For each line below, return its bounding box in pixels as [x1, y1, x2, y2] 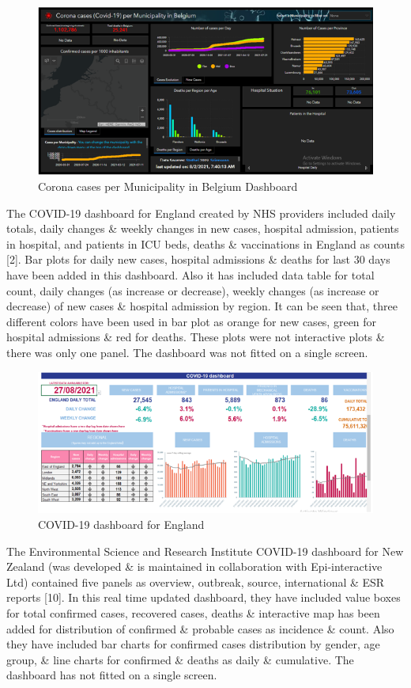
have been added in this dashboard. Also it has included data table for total [6, 266, 375, 283]
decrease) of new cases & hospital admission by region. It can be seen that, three [6, 298, 398, 314]
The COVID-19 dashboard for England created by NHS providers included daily [6, 204, 396, 221]
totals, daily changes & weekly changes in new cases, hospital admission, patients [6, 220, 399, 237]
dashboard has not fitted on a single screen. [6, 667, 217, 683]
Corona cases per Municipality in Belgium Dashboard [38, 177, 298, 194]
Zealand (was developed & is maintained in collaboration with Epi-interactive [6, 558, 383, 575]
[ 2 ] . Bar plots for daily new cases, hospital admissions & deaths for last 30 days [6, 251, 390, 268]
